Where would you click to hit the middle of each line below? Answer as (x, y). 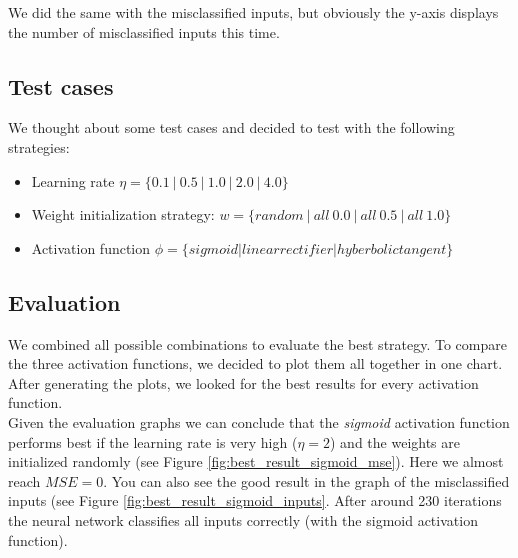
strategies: (39, 146)
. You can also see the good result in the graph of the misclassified (306, 480)
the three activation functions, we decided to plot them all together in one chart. (255, 363)
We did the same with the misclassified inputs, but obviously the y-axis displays (253, 12)
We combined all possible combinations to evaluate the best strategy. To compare (257, 343)
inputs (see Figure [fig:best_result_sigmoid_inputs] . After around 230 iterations (255, 500)
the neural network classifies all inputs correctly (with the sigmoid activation (243, 519)
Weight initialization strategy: (123, 214)
